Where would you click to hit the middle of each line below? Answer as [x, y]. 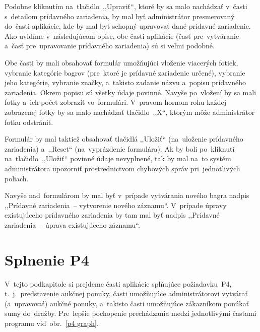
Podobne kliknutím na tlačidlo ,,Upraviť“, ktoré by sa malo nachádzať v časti [126, 6]
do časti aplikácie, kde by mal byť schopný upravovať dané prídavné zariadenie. [128, 26]
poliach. [17, 178]
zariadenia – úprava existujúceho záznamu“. [72, 224]
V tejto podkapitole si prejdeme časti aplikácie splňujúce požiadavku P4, [118, 283]
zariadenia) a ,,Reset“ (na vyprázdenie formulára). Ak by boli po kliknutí [120, 148]
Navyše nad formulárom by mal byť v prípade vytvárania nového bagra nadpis [127, 195]
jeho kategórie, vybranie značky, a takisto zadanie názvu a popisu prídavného [125, 82]
